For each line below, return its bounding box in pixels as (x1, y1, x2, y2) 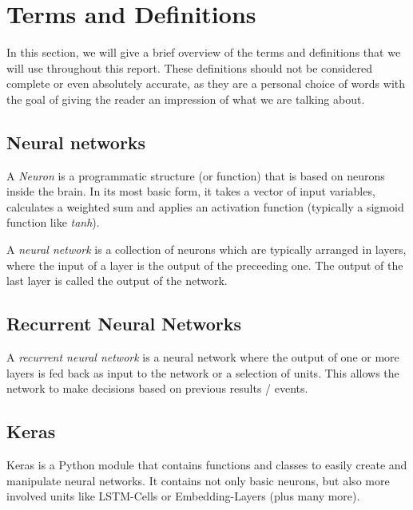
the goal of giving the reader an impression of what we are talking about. (6, 90, 365, 107)
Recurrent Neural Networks (6, 311, 242, 336)
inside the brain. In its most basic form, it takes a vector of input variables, (6, 183, 375, 200)
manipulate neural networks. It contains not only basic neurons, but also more (6, 472, 390, 488)
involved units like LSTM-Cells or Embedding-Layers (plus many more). (6, 488, 360, 504)
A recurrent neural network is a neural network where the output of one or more (6, 349, 399, 366)
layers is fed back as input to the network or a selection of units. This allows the (6, 364, 399, 381)
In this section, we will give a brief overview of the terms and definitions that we (6, 44, 401, 61)
